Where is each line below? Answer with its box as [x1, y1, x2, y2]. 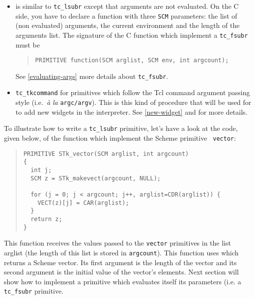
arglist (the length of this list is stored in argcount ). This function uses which [4, 247, 239, 257]
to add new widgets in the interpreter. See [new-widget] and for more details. [15, 106, 248, 117]
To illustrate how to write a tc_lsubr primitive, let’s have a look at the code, [4, 123, 238, 133]
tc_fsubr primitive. [4, 286, 64, 296]
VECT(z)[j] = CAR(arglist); [37, 199, 129, 206]
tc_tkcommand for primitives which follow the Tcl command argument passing [15, 87, 250, 98]
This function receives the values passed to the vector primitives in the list [4, 238, 231, 248]
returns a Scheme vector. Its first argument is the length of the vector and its [4, 257, 237, 267]
